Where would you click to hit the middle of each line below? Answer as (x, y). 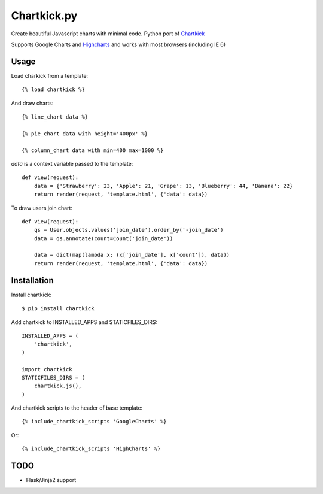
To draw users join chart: (42, 208)
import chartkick (47, 369)
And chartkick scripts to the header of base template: (77, 408)
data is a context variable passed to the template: (72, 163)
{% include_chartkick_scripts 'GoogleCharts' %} (94, 422)
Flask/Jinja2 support (51, 480)
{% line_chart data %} (55, 117)
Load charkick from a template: (50, 75)
